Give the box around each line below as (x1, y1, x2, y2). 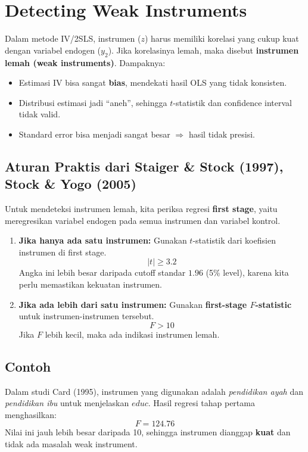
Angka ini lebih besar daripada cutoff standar (18, 266, 186, 279)
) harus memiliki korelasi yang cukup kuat (144, 32, 299, 45)
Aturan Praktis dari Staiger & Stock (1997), (5, 157, 284, 175)
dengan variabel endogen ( (5, 43, 101, 56)
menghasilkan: (5, 408, 57, 420)
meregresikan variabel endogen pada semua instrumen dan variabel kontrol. (5, 214, 281, 226)
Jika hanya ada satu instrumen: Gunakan (18, 234, 187, 247)
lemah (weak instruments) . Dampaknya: (5, 56, 166, 68)
